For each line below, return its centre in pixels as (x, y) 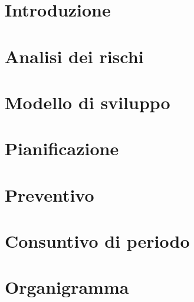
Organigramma (67, 287)
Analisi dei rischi (74, 56)
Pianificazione (62, 148)
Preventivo (50, 194)
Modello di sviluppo (88, 102)
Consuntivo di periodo (97, 241)
